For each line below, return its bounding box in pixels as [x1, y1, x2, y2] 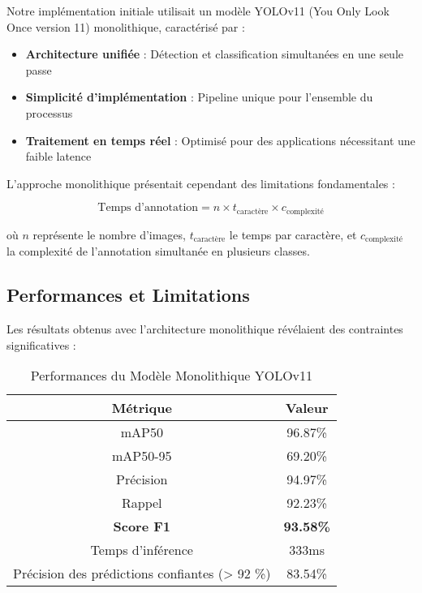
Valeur [285, 398, 329, 418]
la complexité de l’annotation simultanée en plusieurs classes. [6, 243, 310, 260]
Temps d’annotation [97, 202, 199, 214]
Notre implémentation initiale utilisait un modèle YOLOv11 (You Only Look [6, 2, 390, 19]
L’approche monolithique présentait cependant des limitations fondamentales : [6, 174, 395, 191]
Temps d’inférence [90, 540, 193, 560]
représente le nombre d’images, [32, 226, 186, 243]
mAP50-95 [111, 446, 172, 466]
